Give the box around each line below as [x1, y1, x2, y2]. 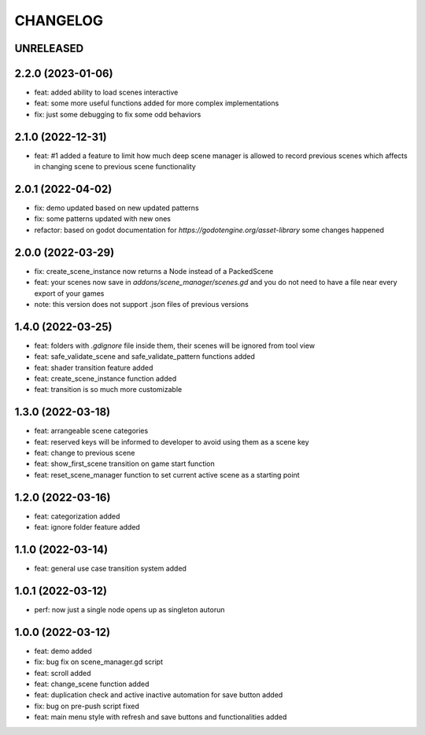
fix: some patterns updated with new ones [34, 214, 172, 223]
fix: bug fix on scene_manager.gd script [34, 657, 164, 667]
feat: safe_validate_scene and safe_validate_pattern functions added [34, 352, 256, 361]
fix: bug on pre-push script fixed [34, 701, 139, 711]
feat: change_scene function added [34, 679, 150, 689]
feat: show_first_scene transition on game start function [34, 459, 216, 468]
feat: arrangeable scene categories [34, 426, 149, 436]
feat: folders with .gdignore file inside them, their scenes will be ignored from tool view [34, 341, 315, 350]
